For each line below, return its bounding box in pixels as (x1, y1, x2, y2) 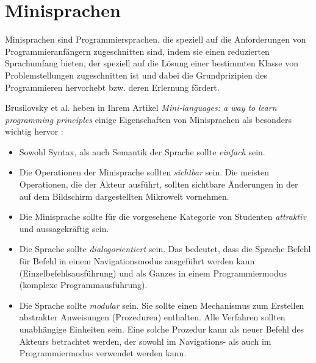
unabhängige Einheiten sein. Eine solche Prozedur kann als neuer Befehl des (19, 323, 304, 335)
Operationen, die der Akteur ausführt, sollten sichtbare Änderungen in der (19, 178, 298, 191)
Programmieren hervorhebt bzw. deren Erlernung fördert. (5, 80, 220, 93)
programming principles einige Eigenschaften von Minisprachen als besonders (5, 113, 292, 125)
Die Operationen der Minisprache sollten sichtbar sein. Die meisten (19, 166, 269, 178)
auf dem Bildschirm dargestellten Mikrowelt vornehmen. (19, 189, 229, 202)
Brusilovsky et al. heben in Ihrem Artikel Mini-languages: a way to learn (5, 101, 277, 114)
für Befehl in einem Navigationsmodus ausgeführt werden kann (19, 255, 255, 267)
